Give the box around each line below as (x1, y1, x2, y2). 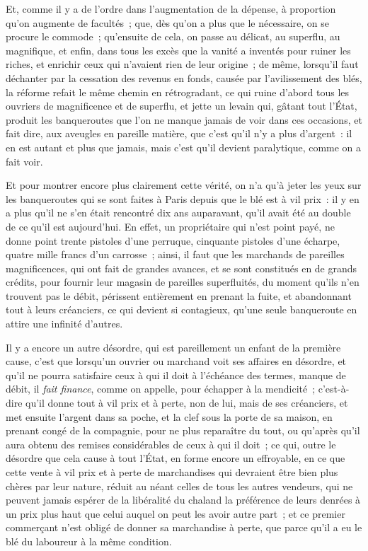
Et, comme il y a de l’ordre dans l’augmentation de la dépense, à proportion (6, 1, 336, 16)
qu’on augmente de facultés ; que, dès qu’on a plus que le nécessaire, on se (6, 15, 330, 30)
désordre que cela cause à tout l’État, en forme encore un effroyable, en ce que (6, 451, 345, 465)
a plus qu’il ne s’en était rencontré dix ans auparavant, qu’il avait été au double (6, 205, 351, 220)
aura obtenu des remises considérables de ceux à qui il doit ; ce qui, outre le (6, 436, 336, 451)
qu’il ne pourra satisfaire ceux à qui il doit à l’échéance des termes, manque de (6, 367, 346, 382)
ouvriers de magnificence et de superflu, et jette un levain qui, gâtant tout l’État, (6, 98, 357, 113)
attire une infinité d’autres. (6, 316, 123, 331)
